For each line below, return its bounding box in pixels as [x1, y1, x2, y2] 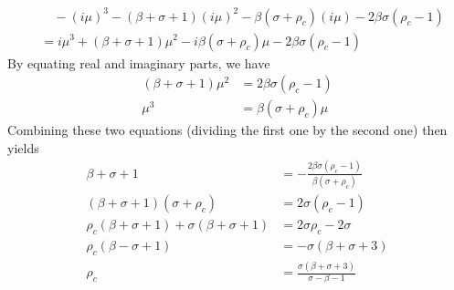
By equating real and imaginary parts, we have [7, 53, 270, 72]
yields [7, 138, 39, 157]
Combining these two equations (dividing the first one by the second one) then [7, 120, 448, 140]
